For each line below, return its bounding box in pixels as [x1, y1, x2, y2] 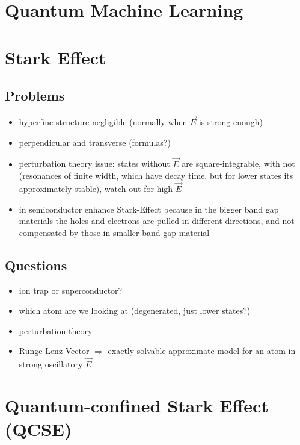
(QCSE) [5, 417, 72, 441]
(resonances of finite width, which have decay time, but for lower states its [19, 169, 293, 182]
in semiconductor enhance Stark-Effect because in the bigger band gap [19, 202, 279, 215]
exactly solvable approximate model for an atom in [108, 344, 296, 357]
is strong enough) [198, 116, 263, 128]
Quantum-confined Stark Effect [5, 393, 269, 417]
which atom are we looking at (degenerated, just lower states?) [19, 304, 251, 317]
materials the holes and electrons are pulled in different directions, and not [19, 214, 295, 227]
